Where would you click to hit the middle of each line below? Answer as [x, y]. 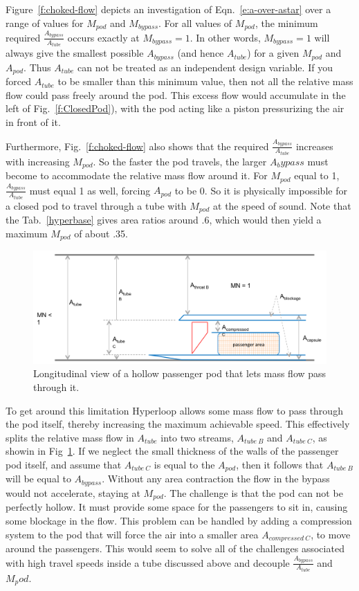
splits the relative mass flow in [70, 437]
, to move [331, 534]
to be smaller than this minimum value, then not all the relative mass [205, 81]
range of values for [45, 22]
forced [18, 81]
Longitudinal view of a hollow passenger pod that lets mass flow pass [180, 373]
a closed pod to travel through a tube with [96, 205]
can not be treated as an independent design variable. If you [205, 67]
